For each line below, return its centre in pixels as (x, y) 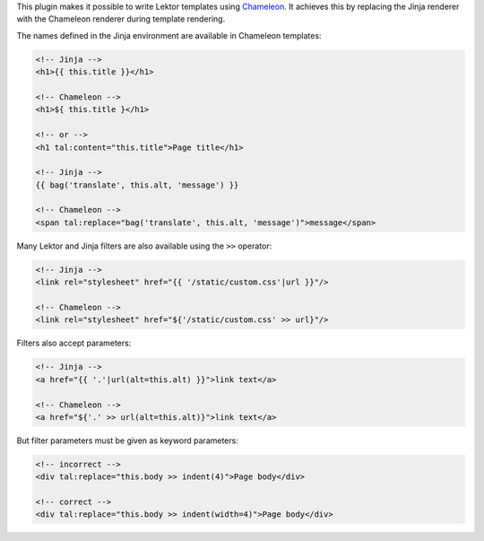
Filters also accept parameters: (74, 343)
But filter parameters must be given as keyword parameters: (128, 441)
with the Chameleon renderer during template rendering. (121, 19)
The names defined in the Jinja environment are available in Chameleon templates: (169, 35)
